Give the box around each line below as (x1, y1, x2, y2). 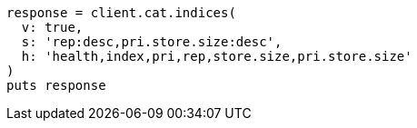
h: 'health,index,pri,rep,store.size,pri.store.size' (21, 49, 412, 64)
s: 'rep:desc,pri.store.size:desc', (21, 34, 283, 49)
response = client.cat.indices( (6, 5, 236, 20)
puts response (6, 78, 106, 93)
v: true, (21, 20, 84, 34)
